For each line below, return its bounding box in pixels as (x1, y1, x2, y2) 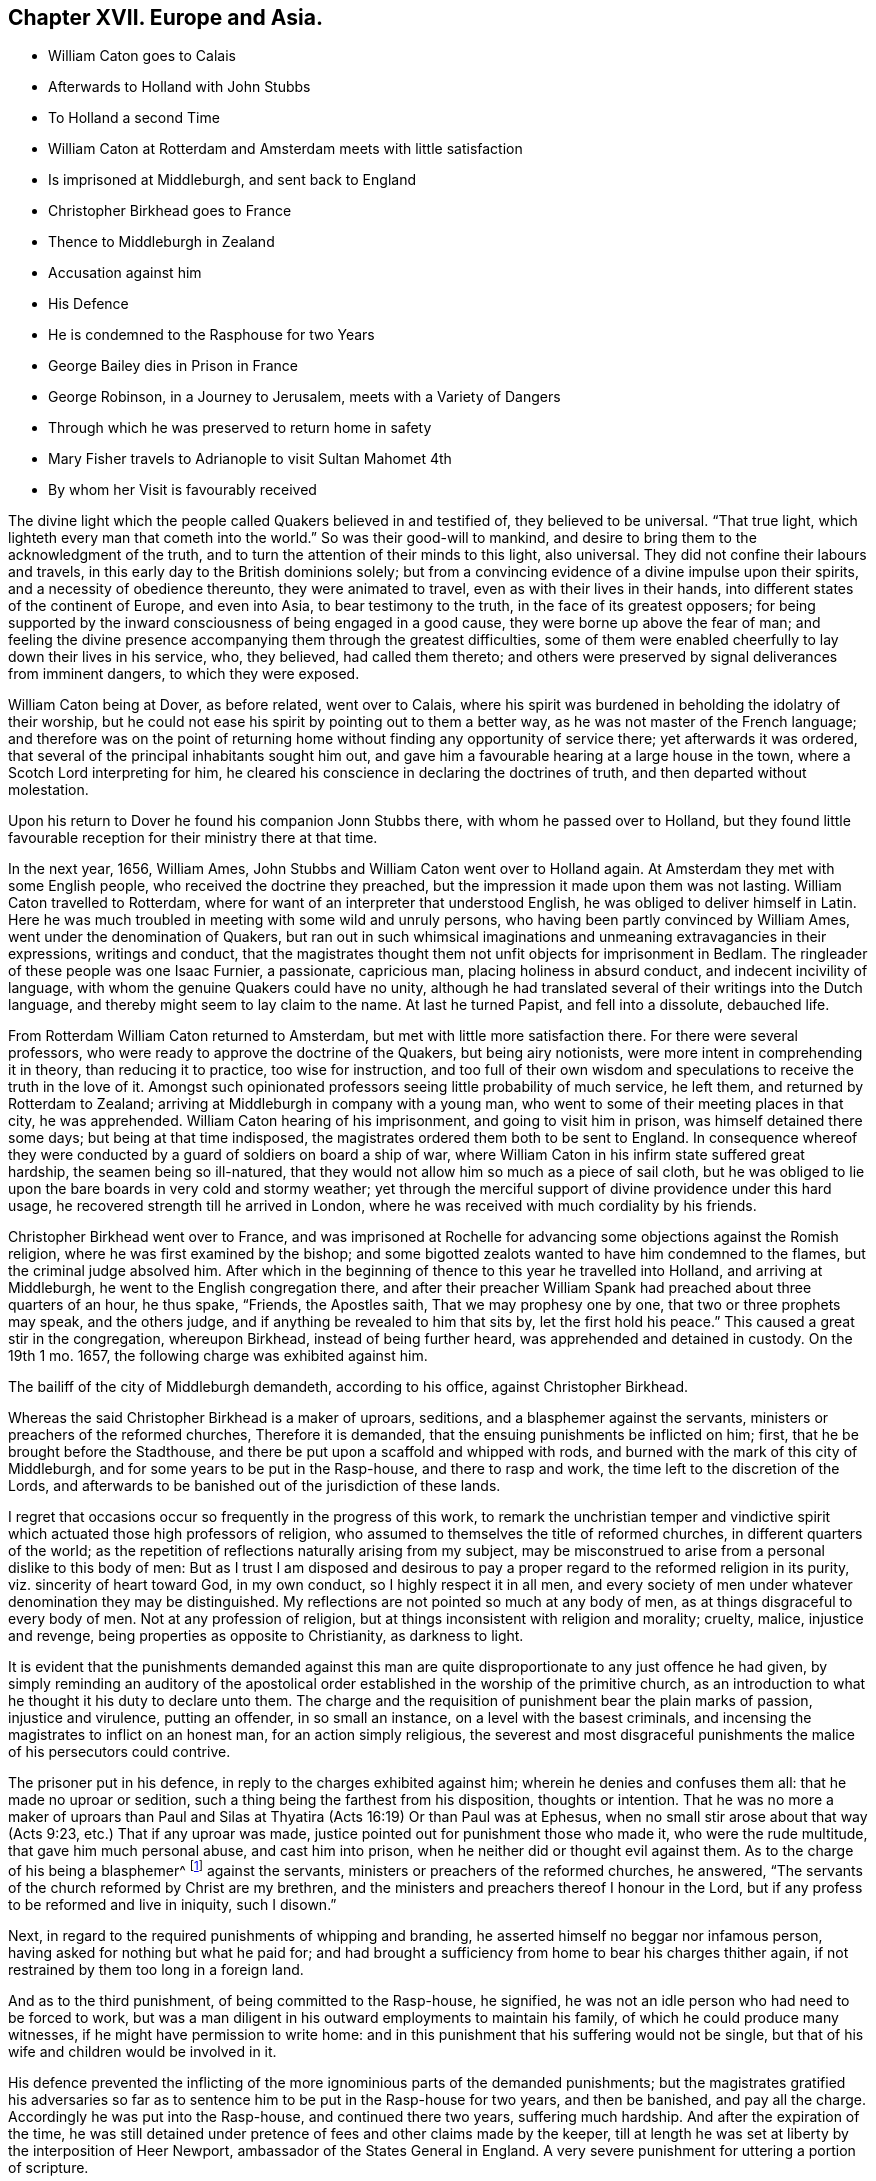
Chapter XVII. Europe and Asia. (8, 5, 323, 30)
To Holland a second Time (48, 109, 220, 127)
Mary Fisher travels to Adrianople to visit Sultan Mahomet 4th (48, 450, 452, 468)
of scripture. (8, 2159, 89, 2177)
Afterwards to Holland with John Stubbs (48, 78, 311, 96)
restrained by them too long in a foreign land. (8, 1961, 304, 1979)
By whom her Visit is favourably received (48, 481, 317, 499)
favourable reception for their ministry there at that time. (8, 829, 378, 847)
